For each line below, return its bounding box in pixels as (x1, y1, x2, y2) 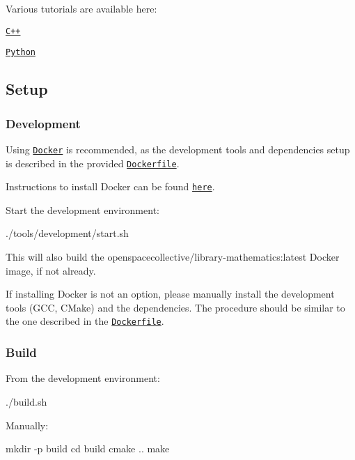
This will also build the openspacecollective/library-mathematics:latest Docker (6, 250, 340, 264)
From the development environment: (6, 371, 160, 385)
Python (6, 47, 35, 58)
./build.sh (6, 394, 47, 408)
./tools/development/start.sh (6, 226, 129, 240)
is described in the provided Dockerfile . (6, 155, 180, 170)
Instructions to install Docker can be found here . (6, 179, 215, 194)
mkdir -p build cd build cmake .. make (6, 441, 170, 456)
